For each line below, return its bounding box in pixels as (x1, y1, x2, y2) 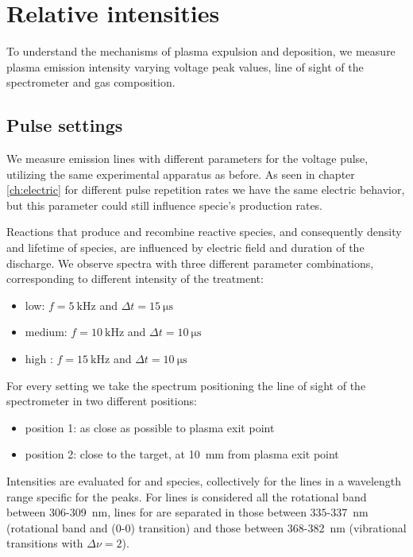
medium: (25, 323, 68, 340)
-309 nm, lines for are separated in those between (66, 504, 307, 520)
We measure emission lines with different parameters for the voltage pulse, (6, 150, 369, 167)
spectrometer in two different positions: (6, 393, 197, 409)
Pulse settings (6, 113, 123, 137)
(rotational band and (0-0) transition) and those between (6, 519, 284, 536)
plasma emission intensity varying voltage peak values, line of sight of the (6, 58, 364, 75)
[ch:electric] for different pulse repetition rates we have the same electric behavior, (6, 181, 405, 198)
